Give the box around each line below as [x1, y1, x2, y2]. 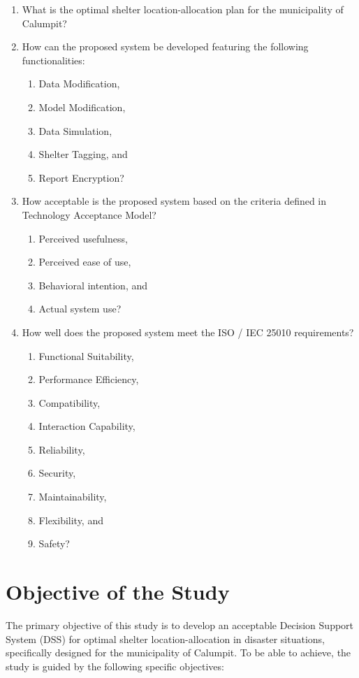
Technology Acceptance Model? [22, 207, 156, 222]
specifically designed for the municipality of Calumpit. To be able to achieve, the [6, 645, 351, 660]
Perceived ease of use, [38, 254, 131, 269]
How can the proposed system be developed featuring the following [22, 39, 309, 54]
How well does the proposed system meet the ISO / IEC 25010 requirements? [22, 324, 354, 339]
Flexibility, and [38, 512, 103, 527]
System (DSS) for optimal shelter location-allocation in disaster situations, [6, 631, 325, 646]
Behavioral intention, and [38, 277, 148, 292]
